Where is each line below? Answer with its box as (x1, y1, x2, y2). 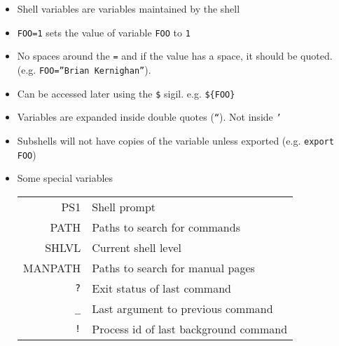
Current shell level (92, 239, 181, 255)
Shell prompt (92, 198, 156, 215)
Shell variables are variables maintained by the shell (17, 1, 240, 15)
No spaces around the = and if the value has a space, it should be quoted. (17, 48, 333, 63)
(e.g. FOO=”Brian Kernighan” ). (17, 62, 151, 76)
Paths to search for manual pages (92, 259, 255, 276)
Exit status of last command (92, 279, 231, 296)
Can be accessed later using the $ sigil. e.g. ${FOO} (17, 86, 235, 100)
